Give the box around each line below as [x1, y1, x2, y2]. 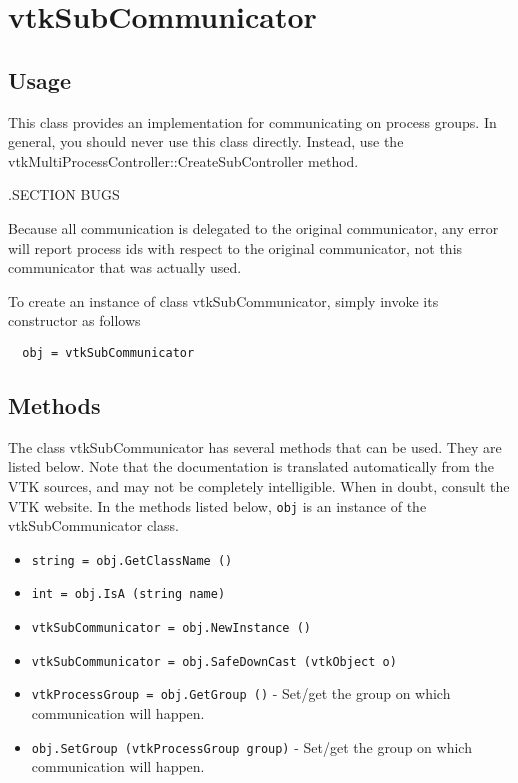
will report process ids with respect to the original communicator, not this [8, 237, 463, 258]
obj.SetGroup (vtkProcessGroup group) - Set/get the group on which [31, 736, 472, 757]
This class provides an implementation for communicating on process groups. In [8, 111, 497, 132]
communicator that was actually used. [8, 257, 242, 278]
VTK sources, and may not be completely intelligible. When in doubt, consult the [8, 475, 510, 496]
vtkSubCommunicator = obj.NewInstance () [31, 621, 311, 636]
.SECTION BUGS [8, 184, 120, 205]
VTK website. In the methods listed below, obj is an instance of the [8, 495, 427, 516]
